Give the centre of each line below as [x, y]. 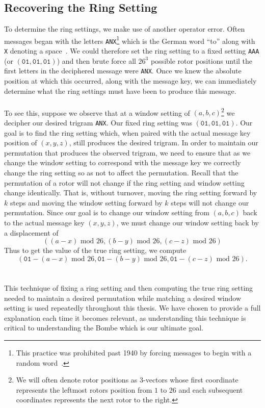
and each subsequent [211, 389]
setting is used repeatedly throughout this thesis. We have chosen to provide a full [132, 308]
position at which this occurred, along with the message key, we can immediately [130, 81]
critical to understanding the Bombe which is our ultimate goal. [104, 328]
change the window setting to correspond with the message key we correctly [123, 162]
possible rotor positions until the [202, 60]
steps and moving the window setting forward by [86, 202]
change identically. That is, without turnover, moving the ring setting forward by [131, 193]
